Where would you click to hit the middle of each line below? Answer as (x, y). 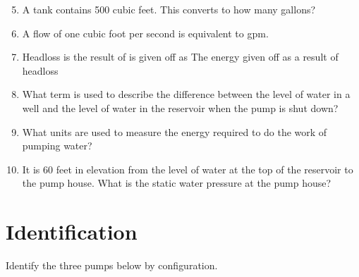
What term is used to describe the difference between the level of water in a (186, 94)
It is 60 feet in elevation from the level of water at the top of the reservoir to (188, 169)
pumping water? (57, 146)
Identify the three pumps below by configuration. (112, 265)
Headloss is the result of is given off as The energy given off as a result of (180, 57)
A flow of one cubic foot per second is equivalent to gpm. (145, 33)
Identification (72, 232)
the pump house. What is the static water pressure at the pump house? (177, 183)
